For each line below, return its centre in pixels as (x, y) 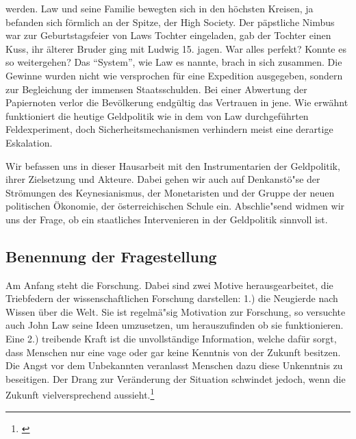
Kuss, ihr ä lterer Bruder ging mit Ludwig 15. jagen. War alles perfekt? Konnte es (176, 48)
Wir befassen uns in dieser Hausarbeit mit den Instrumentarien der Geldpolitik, (173, 165)
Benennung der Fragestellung (111, 256)
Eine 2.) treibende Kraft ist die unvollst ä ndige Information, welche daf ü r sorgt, (171, 339)
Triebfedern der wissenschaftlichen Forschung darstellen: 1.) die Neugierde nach (172, 298)
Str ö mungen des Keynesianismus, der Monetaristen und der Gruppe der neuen (170, 192)
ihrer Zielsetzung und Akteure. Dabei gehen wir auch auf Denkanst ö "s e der (163, 179)
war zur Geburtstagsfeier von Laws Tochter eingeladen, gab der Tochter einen (168, 35)
